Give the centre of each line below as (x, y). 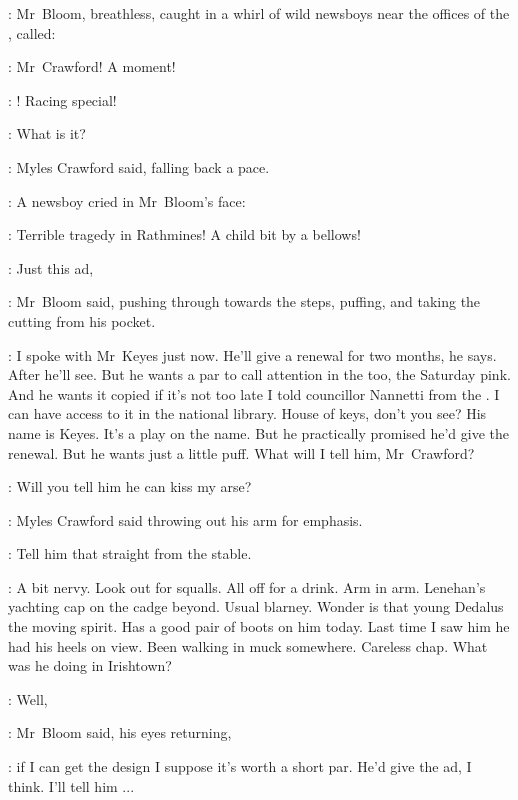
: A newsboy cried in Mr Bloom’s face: (127, 200)
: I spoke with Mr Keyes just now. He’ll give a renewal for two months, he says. (252, 354)
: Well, (28, 698)
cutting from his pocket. (82, 320)
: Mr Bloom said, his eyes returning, (120, 732)
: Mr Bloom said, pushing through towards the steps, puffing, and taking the (244, 301)
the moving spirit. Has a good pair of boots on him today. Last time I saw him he (259, 626)
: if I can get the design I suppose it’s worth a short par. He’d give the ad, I (240, 766)
